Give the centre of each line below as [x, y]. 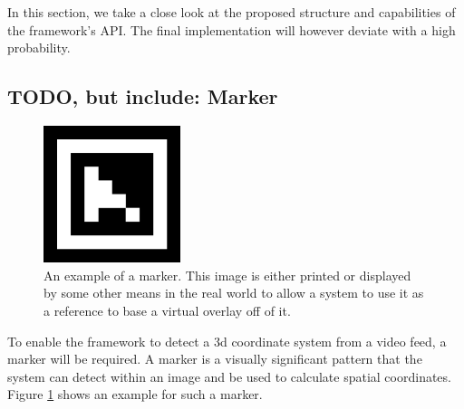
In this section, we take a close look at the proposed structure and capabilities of [232, 12]
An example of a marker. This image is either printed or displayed [227, 275]
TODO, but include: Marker [143, 96]
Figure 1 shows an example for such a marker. [135, 394]
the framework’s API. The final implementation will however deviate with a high [232, 29]
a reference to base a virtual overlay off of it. [167, 310]
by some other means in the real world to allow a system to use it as [234, 293]
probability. [39, 48]
